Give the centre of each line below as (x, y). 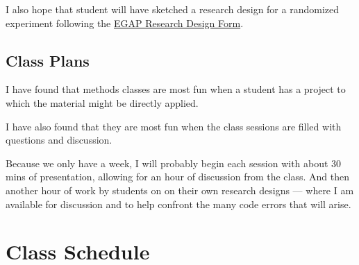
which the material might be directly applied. (102, 102)
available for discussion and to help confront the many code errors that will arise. (178, 204)
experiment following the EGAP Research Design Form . (125, 23)
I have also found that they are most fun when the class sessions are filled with (174, 126)
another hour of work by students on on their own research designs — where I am (180, 190)
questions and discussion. (59, 140)
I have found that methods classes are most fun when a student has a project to (176, 89)
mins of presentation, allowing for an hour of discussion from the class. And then (177, 177)
